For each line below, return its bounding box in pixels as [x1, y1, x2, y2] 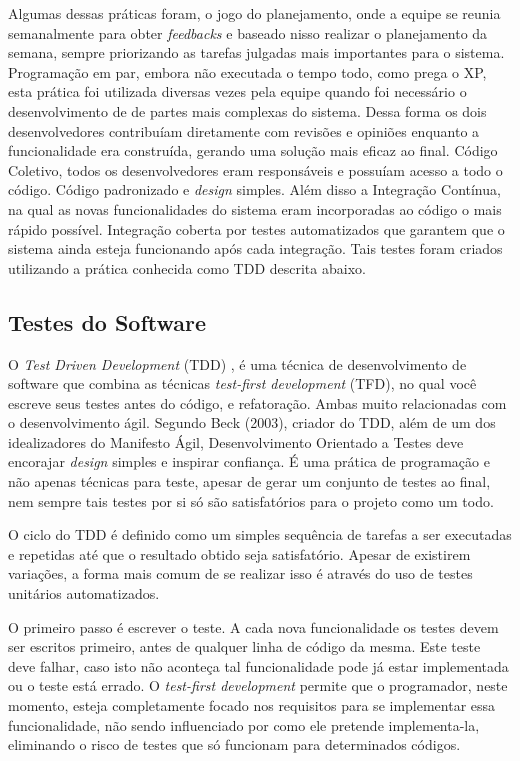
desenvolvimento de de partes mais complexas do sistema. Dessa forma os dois [8, 100, 487, 121]
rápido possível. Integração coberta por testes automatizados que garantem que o [8, 218, 505, 239]
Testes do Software [8, 306, 207, 337]
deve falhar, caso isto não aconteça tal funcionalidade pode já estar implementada [8, 655, 509, 676]
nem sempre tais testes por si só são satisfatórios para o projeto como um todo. [8, 490, 494, 511]
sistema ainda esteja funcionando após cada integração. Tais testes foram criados [8, 238, 503, 259]
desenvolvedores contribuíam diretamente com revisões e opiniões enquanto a [8, 120, 480, 141]
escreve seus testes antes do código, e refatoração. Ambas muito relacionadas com [8, 392, 507, 413]
